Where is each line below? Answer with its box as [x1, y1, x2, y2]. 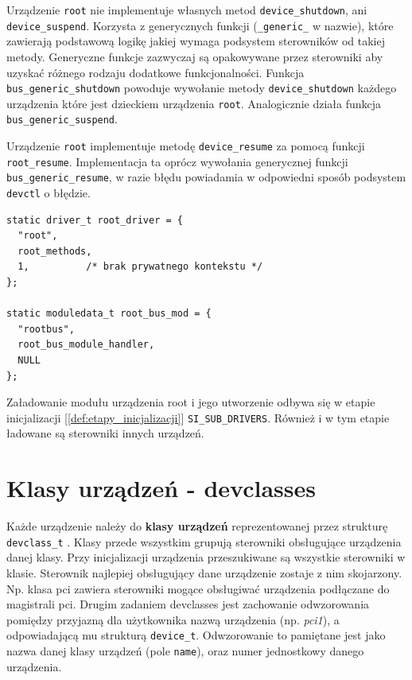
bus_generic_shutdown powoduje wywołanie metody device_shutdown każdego [6, 80, 397, 96]
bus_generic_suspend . [6, 111, 118, 127]
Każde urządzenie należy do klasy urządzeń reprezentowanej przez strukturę [6, 518, 388, 534]
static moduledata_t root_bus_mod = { [6, 308, 212, 320]
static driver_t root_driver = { [6, 214, 183, 226]
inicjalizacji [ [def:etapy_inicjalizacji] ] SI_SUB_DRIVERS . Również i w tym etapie [6, 409, 390, 425]
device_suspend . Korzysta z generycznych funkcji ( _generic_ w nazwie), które [6, 17, 394, 33]
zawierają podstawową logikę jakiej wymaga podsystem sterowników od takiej [6, 33, 385, 49]
